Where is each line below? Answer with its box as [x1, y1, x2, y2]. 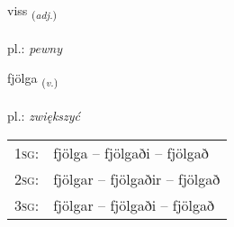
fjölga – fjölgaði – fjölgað [53, 141, 209, 163]
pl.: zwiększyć [7, 106, 81, 125]
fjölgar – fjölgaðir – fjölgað [53, 168, 220, 189]
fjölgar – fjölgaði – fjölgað [53, 194, 214, 215]
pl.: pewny [7, 38, 62, 57]
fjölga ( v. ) [7, 68, 58, 90]
